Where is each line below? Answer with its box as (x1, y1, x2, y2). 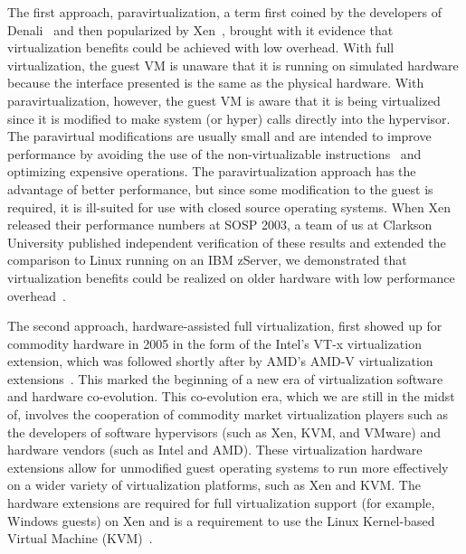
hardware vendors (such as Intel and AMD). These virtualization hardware (7, 440, 423, 459)
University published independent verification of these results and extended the (7, 232, 446, 251)
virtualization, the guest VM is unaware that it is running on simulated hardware (7, 55, 459, 74)
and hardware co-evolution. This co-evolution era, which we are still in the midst (7, 387, 455, 406)
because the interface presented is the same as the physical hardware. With (7, 73, 424, 92)
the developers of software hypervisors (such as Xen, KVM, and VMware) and (7, 422, 441, 441)
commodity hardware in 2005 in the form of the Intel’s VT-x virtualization (7, 333, 422, 352)
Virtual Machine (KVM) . (7, 529, 153, 548)
